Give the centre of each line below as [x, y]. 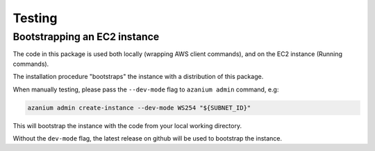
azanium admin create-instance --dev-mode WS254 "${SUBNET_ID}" [139, 108]
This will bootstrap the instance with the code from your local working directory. [127, 125]
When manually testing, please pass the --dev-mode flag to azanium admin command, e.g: [146, 89]
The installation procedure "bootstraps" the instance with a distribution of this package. [138, 77]
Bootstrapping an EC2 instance [86, 37]
